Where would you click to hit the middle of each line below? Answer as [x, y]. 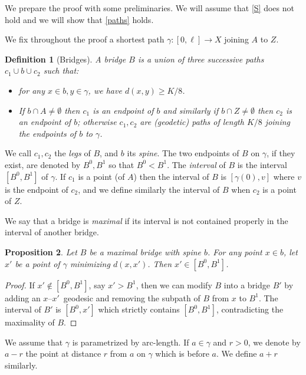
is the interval [262, 164]
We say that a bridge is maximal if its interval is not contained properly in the [147, 220]
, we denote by [274, 342]
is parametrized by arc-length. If [131, 342]
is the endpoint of [37, 189]
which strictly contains [139, 309]
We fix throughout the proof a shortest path [85, 39]
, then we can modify [174, 284]
